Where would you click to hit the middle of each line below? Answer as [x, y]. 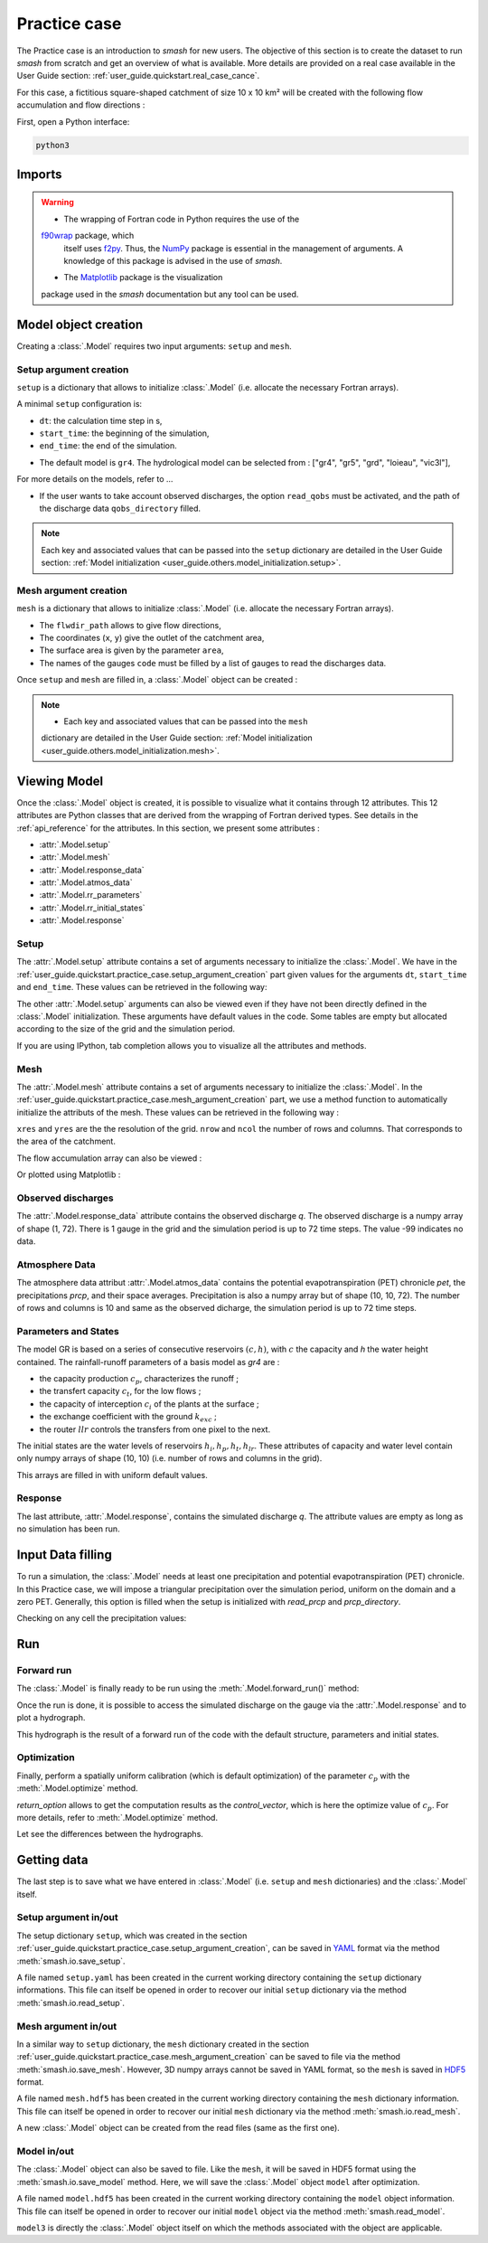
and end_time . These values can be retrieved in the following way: [142, 987]
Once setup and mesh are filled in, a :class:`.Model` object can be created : [157, 680]
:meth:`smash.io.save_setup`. [71, 1961]
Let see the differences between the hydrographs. [110, 1834]
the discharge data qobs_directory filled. [120, 508]
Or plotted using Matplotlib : [69, 1174]
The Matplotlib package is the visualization [143, 278]
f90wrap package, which [88, 236]
